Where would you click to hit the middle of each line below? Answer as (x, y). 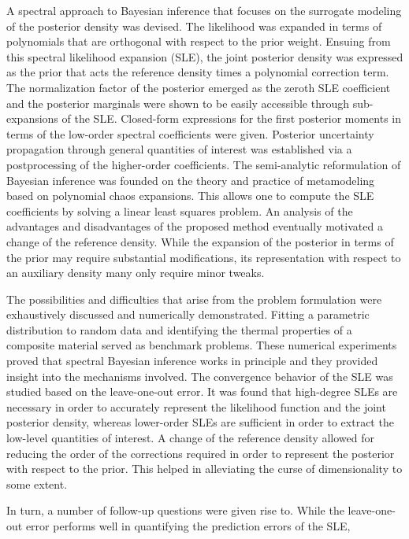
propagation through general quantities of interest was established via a (179, 149)
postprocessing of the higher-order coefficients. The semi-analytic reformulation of (204, 164)
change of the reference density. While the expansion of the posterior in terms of (200, 241)
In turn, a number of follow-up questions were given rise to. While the (175, 510)
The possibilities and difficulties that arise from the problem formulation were (194, 299)
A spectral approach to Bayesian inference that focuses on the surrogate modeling (204, 10)
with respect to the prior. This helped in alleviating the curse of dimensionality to (204, 469)
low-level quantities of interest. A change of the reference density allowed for (191, 438)
